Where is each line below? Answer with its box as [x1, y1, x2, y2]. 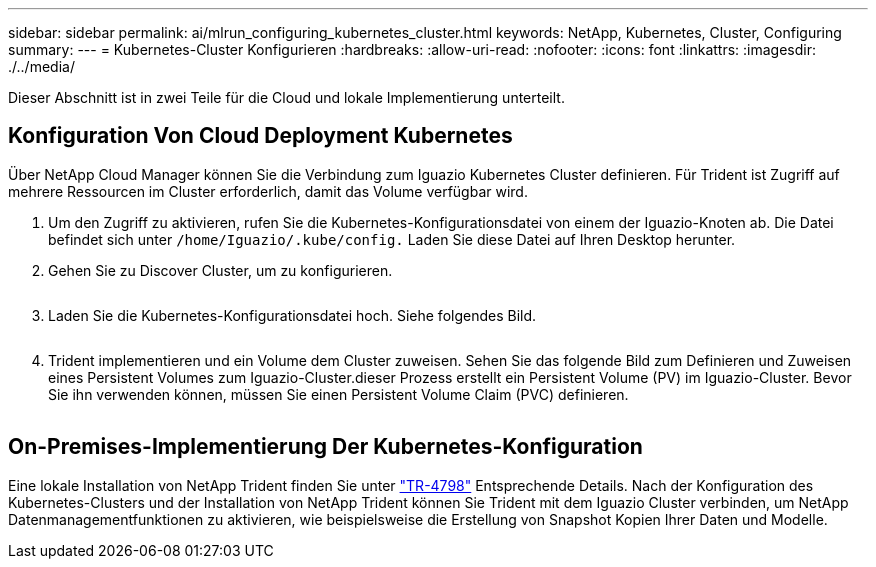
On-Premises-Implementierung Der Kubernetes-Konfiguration [8, 434, 643, 460]
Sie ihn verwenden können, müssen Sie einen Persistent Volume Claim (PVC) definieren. [48, 385, 629, 403]
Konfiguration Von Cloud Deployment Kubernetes [8, 123, 513, 149]
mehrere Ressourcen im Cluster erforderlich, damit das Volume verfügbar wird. [8, 182, 528, 200]
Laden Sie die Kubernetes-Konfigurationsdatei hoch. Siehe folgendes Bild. [48, 306, 537, 324]
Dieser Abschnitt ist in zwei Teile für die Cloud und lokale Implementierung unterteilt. [8, 89, 565, 106]
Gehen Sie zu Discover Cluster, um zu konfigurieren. [48, 261, 393, 279]
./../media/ [8, 58, 75, 75]
